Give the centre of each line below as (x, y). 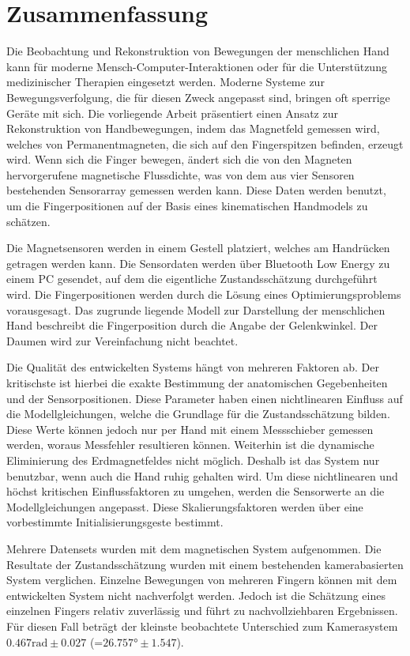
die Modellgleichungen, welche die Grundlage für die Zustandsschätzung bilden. (198, 414)
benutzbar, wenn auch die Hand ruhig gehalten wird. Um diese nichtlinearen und (202, 475)
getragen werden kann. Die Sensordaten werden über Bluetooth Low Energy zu (198, 263)
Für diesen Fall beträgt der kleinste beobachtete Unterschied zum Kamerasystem (202, 626)
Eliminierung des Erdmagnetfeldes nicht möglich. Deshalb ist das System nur (193, 460)
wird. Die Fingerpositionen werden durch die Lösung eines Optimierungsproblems (204, 294)
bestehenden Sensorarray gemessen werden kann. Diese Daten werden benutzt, (196, 190)
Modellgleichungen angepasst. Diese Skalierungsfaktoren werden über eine (185, 506)
